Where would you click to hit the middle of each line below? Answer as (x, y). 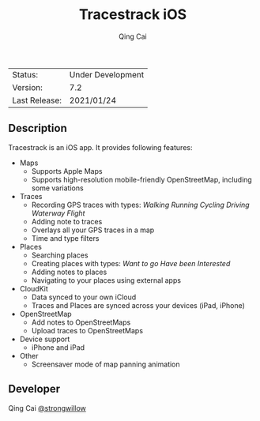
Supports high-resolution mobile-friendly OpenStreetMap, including (142, 179)
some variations (58, 188)
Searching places (60, 255)
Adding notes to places (69, 272)
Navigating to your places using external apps (106, 280)
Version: (28, 87)
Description (38, 128)
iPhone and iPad (58, 347)
